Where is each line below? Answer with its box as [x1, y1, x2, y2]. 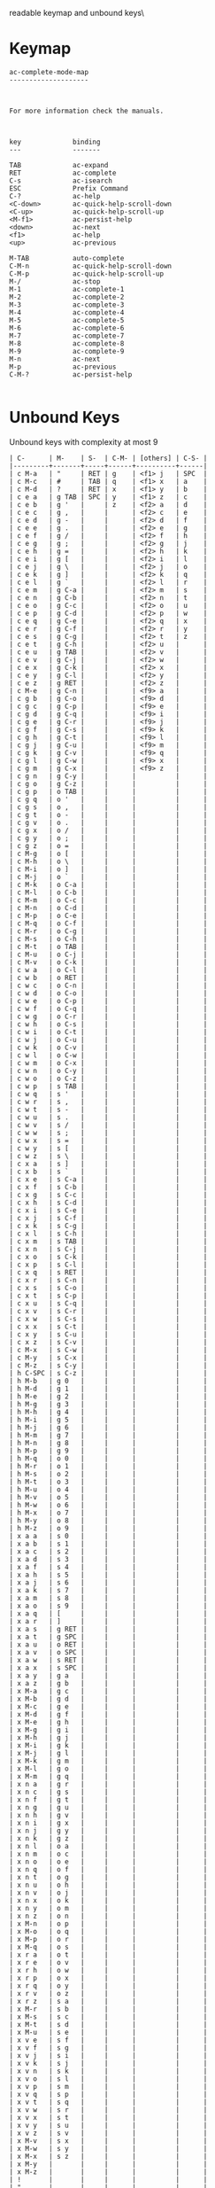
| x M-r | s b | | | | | [9, 2005, 208, 2013]
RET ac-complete [9, 168, 117, 177]
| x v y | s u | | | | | [9, 2121, 208, 2130]
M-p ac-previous [9, 362, 117, 371]
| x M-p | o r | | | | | [9, 1935, 208, 1943]
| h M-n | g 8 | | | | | [9, 1438, 208, 1447]
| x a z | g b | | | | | [9, 1678, 208, 1687]
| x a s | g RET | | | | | [9, 1624, 208, 1633]
